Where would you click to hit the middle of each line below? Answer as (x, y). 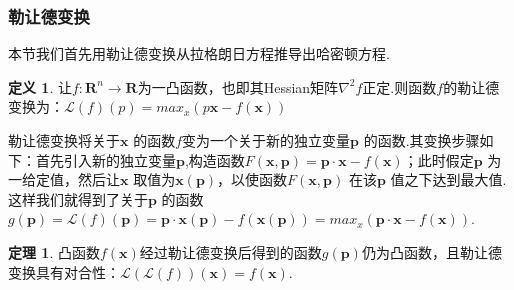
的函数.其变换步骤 (421, 140)
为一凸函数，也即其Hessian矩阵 (238, 86)
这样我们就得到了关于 (78, 198)
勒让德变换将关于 (64, 140)
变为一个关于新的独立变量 (266, 140)
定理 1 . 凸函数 (54, 251)
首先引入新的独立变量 (105, 159)
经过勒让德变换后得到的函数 (230, 251)
